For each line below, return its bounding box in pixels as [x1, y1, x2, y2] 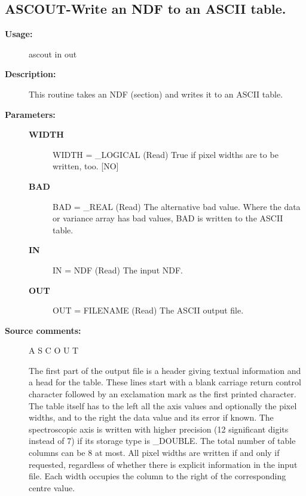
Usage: [5, 28, 33, 40]
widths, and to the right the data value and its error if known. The [29, 411, 274, 424]
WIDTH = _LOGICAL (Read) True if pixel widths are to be [53, 148, 279, 160]
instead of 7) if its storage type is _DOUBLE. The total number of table [29, 434, 296, 447]
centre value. [29, 481, 75, 494]
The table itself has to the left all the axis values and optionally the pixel [29, 399, 297, 412]
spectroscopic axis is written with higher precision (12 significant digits [29, 422, 289, 435]
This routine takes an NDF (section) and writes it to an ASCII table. [29, 87, 283, 100]
